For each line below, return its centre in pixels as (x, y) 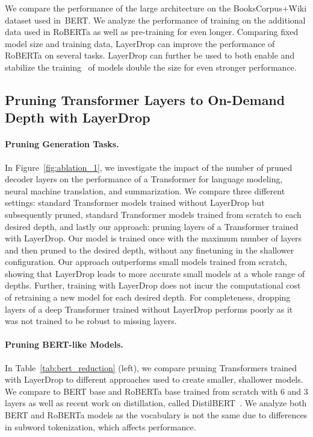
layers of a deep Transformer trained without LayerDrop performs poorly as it (149, 309)
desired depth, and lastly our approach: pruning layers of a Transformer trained (152, 226)
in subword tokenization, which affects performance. (101, 426)
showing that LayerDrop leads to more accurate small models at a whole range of (155, 273)
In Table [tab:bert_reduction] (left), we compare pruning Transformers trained (151, 367)
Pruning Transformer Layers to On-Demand (145, 99)
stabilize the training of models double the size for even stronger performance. (151, 67)
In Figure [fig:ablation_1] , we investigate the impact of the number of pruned (149, 167)
